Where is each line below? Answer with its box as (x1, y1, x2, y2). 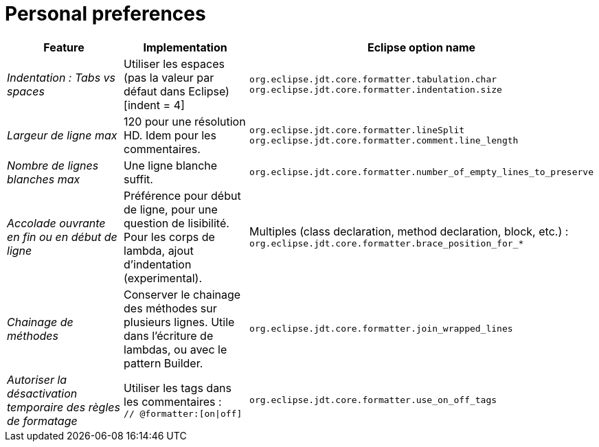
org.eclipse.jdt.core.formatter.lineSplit (249, 124, 465, 135)
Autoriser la (7, 372, 67, 387)
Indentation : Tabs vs (7, 70, 116, 84)
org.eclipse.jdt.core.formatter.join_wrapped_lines (249, 323, 513, 334)
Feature (43, 40, 84, 54)
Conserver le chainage (124, 287, 241, 301)
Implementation (143, 40, 227, 54)
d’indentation (124, 257, 192, 271)
